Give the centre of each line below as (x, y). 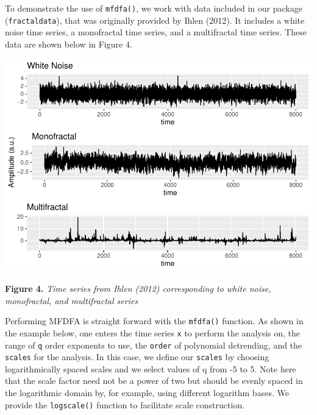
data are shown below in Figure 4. (69, 44)
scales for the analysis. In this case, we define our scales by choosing (137, 357)
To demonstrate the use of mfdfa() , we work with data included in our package (154, 8)
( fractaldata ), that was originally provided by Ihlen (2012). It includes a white (155, 20)
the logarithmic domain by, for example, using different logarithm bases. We (147, 393)
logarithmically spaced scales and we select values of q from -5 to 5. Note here (151, 368)
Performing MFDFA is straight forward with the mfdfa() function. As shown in (154, 321)
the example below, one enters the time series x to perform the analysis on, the (153, 332)
